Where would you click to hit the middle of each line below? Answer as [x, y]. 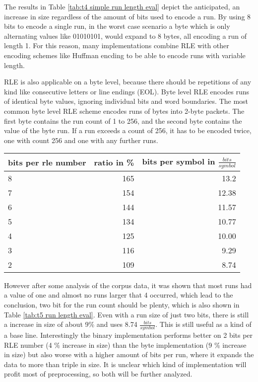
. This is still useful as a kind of [203, 324]
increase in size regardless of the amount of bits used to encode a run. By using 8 [128, 16]
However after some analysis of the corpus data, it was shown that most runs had [128, 285]
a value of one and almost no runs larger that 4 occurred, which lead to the [119, 295]
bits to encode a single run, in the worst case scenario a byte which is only [117, 26]
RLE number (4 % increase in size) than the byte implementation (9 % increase [125, 344]
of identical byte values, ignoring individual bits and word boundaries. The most [126, 101]
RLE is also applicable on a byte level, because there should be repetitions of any [128, 82]
